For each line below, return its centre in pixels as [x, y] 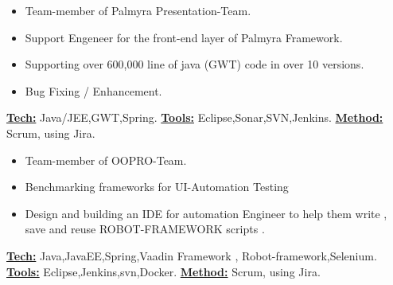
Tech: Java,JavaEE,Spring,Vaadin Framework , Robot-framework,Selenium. [192, 255]
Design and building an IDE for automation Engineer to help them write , [206, 213]
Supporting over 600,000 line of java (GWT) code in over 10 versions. [195, 64]
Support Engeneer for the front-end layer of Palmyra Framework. [184, 37]
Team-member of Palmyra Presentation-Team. [138, 10]
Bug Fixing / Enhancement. [93, 90]
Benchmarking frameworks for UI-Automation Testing [157, 187]
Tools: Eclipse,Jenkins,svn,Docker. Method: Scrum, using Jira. [163, 271]
